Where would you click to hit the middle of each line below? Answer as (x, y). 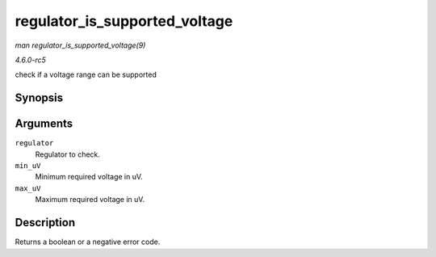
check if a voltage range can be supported (86, 75)
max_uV (28, 188)
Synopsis (39, 98)
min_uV (28, 166)
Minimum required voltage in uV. (89, 177)
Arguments (44, 124)
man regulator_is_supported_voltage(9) (80, 45)
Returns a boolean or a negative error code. (88, 242)
